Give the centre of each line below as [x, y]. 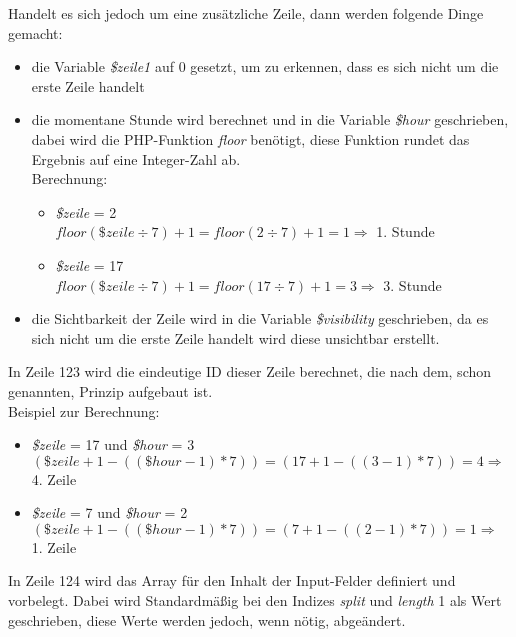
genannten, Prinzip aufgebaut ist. [110, 390]
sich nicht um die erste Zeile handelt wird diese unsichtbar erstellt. [235, 337]
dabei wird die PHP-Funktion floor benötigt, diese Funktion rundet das [250, 138]
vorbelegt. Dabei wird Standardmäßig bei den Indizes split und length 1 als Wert [255, 600]
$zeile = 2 [86, 211]
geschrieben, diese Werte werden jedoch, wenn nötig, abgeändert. [207, 619]
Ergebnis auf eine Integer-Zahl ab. [136, 158]
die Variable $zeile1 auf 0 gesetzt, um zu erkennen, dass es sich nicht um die [265, 66]
